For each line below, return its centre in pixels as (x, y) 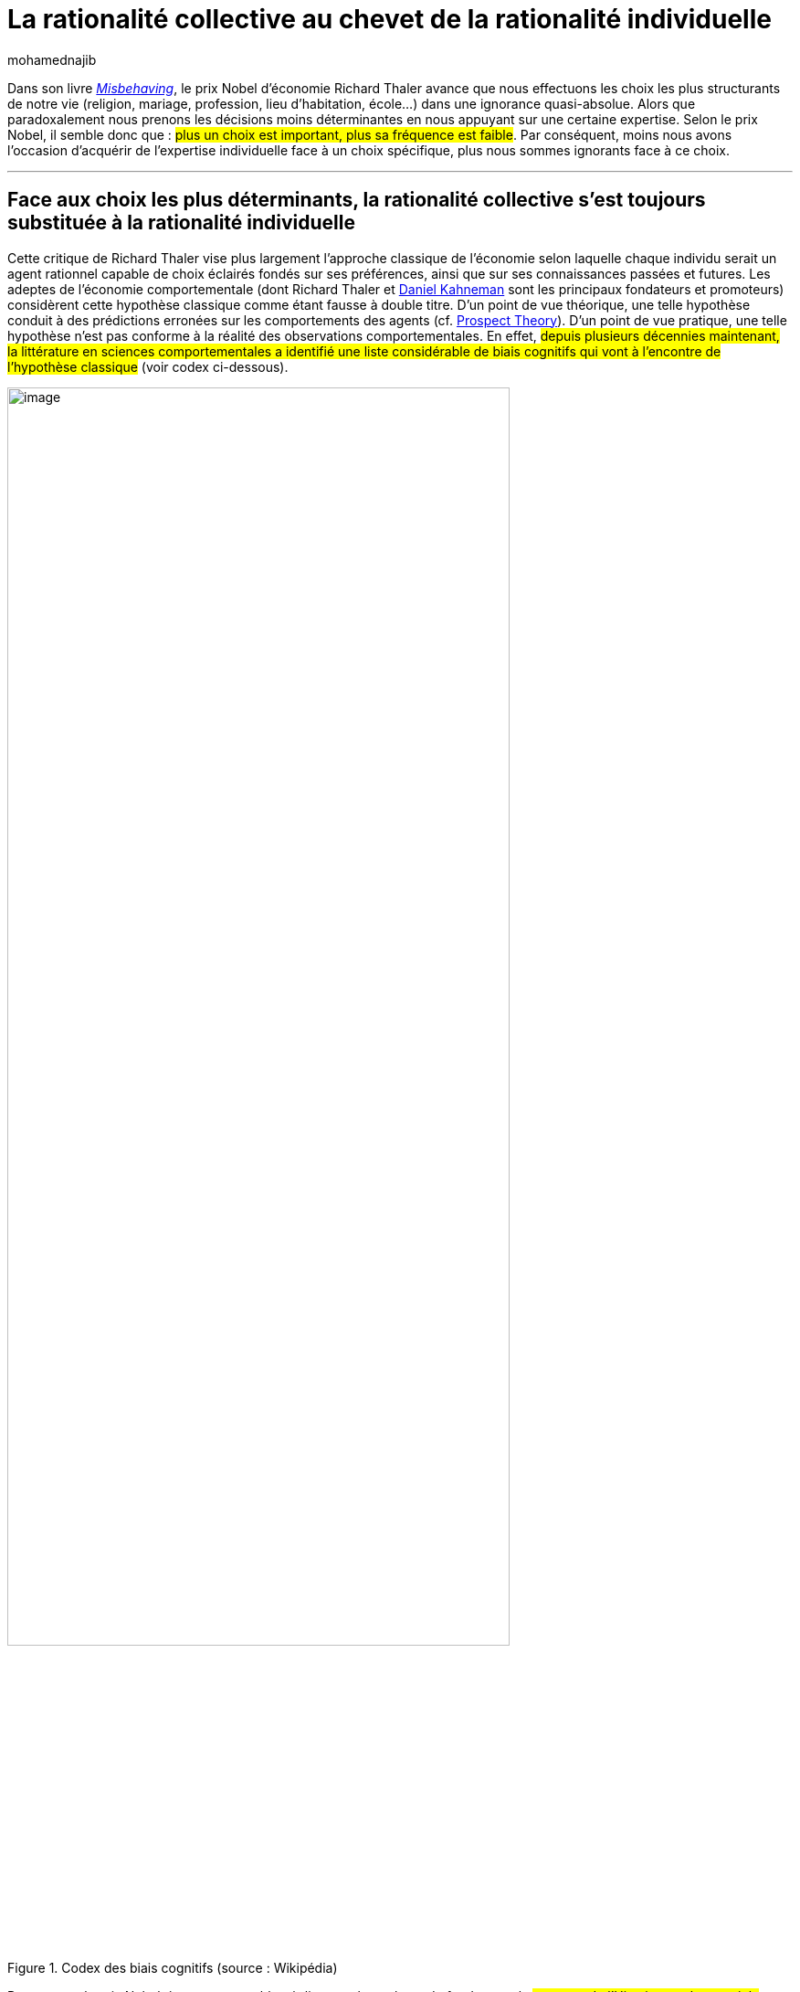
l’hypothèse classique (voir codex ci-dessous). (148, 366)
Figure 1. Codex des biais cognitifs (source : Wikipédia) (173, 1968)
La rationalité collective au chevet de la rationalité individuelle (389, 19)
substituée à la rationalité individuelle (182, 223)
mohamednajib (52, 59)
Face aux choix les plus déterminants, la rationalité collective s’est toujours (357, 200)
